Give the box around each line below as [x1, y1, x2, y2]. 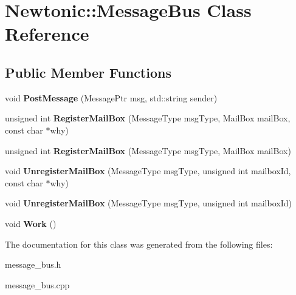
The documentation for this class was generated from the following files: [5, 237, 273, 250]
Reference [5, 21, 89, 46]
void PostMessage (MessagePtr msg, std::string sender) [5, 91, 218, 104]
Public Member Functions [5, 63, 171, 81]
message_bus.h [5, 258, 61, 271]
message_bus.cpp [5, 278, 70, 291]
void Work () [5, 217, 57, 229]
